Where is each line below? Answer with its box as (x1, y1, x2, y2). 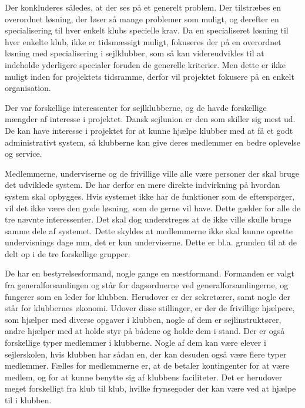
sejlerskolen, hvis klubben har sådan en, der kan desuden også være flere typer (5, 348, 287, 360)
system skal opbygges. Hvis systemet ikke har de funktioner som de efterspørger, (5, 190, 295, 202)
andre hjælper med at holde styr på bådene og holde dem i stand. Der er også (5, 325, 285, 337)
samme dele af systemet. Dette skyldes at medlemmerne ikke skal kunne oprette (5, 224, 293, 237)
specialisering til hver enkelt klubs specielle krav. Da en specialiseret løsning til (5, 24, 289, 36)
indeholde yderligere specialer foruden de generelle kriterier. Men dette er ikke (5, 58, 286, 70)
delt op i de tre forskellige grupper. (5, 247, 130, 259)
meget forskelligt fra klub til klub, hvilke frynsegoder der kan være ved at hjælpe (5, 382, 296, 394)
